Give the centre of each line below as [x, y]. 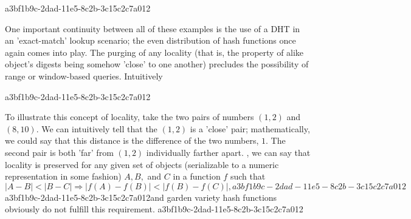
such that [248, 176]
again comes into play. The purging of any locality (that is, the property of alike [154, 52]
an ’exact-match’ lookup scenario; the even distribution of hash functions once [150, 40]
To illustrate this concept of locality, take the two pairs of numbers [130, 117]
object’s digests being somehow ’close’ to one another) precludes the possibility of [157, 64]
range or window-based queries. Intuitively [84, 76]
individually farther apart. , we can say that [228, 152]
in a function [197, 176]
